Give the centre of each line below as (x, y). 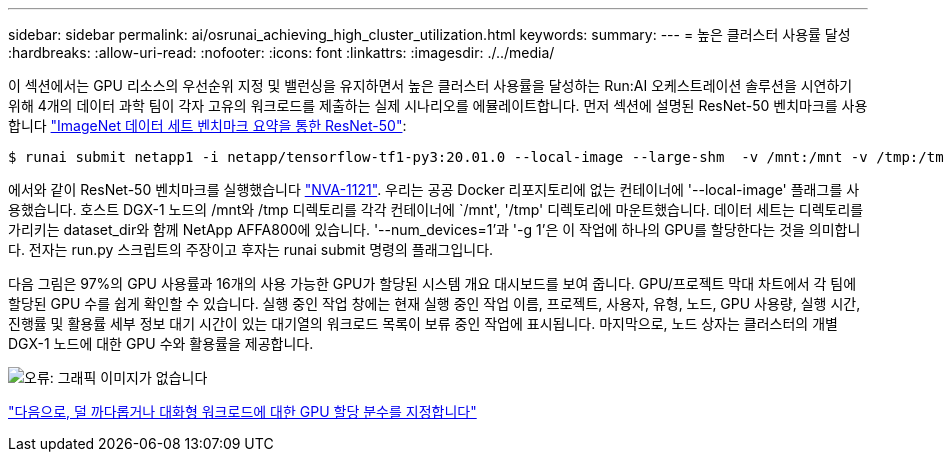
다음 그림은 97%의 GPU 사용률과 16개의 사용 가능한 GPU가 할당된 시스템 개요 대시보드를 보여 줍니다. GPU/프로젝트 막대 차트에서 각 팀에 (432, 283)
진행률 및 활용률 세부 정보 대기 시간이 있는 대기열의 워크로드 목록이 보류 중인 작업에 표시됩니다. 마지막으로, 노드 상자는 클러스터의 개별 (423, 323)
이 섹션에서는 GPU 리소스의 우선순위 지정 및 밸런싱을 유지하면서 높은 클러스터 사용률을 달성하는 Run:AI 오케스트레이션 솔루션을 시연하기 (430, 85)
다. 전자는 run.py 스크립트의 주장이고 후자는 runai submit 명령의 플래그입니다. (251, 249)
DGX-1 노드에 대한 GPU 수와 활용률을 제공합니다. (161, 343)
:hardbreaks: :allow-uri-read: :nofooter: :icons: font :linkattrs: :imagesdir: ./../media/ (281, 52)
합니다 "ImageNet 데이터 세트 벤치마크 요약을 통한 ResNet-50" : (207, 125)
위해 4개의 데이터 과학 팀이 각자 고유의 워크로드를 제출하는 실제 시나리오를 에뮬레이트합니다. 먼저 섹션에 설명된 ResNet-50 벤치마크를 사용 (438, 105)
